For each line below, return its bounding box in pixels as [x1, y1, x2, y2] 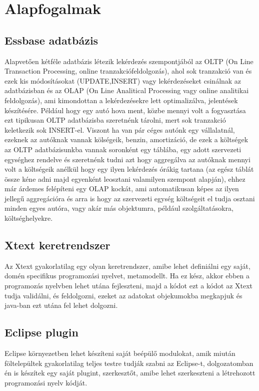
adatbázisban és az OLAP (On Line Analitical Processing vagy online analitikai [4, 85, 249, 96]
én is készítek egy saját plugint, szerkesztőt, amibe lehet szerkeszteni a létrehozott [4, 367, 255, 378]
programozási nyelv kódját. [4, 377, 87, 387]
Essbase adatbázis [4, 32, 98, 48]
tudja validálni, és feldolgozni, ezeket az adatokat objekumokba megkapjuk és [4, 290, 242, 300]
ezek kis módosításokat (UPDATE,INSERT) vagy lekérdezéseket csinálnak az [4, 75, 241, 86]
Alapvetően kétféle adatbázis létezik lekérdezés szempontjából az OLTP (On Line [4, 56, 253, 66]
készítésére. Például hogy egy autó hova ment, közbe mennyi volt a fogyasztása [4, 105, 246, 115]
